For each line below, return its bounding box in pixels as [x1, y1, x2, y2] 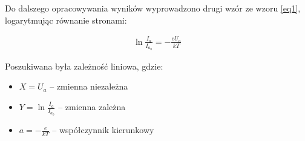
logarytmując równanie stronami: [5, 13, 127, 26]
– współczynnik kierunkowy [52, 123, 154, 136]
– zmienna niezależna [50, 80, 128, 93]
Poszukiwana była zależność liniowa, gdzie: [5, 59, 163, 72]
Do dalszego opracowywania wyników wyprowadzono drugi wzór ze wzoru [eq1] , [5, 2, 301, 14]
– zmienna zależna [58, 100, 126, 113]
